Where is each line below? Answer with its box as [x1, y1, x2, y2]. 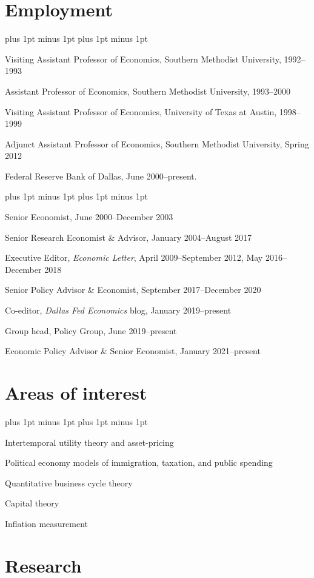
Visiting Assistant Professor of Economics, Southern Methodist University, [5, 52, 281, 65]
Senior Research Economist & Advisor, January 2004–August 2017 [5, 230, 252, 243]
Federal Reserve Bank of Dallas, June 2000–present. [5, 169, 197, 182]
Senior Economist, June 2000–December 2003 [5, 210, 173, 223]
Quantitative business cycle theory [5, 476, 133, 489]
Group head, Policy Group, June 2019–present [5, 324, 177, 337]
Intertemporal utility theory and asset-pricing [5, 435, 174, 448]
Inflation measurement [5, 517, 89, 529]
